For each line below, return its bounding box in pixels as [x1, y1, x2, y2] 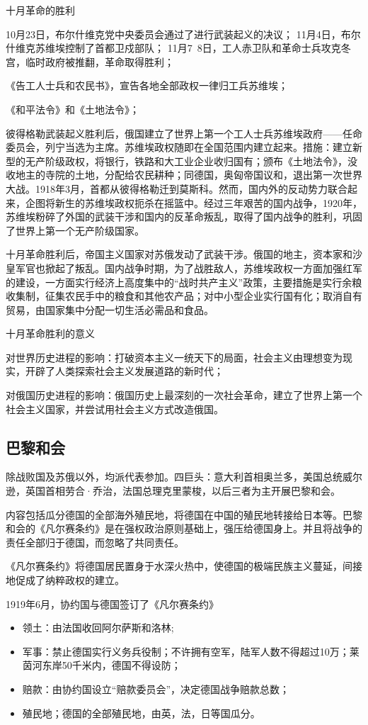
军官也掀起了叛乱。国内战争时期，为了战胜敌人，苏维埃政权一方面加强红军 [15, 260, 362, 275]
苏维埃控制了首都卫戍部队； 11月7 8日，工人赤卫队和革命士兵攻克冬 [35, 40, 351, 55]
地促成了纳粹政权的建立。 [6, 573, 125, 588]
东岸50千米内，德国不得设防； [42, 658, 181, 673]
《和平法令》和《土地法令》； [6, 101, 139, 116]
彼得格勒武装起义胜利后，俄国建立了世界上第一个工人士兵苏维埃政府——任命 [6, 125, 362, 140]
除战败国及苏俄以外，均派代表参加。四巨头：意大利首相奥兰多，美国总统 [6, 469, 343, 484]
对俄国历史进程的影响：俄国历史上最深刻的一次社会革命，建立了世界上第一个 [6, 388, 362, 403]
